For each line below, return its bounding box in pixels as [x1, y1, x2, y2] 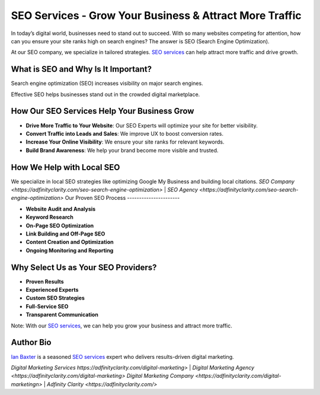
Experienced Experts [25, 286, 79, 294]
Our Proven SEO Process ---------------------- [65, 195, 180, 202]
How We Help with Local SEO [11, 162, 120, 172]
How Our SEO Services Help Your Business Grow [11, 106, 194, 116]
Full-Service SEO [25, 302, 69, 310]
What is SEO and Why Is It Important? [11, 64, 152, 74]
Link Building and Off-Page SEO [25, 230, 105, 237]
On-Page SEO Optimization [25, 222, 94, 229]
